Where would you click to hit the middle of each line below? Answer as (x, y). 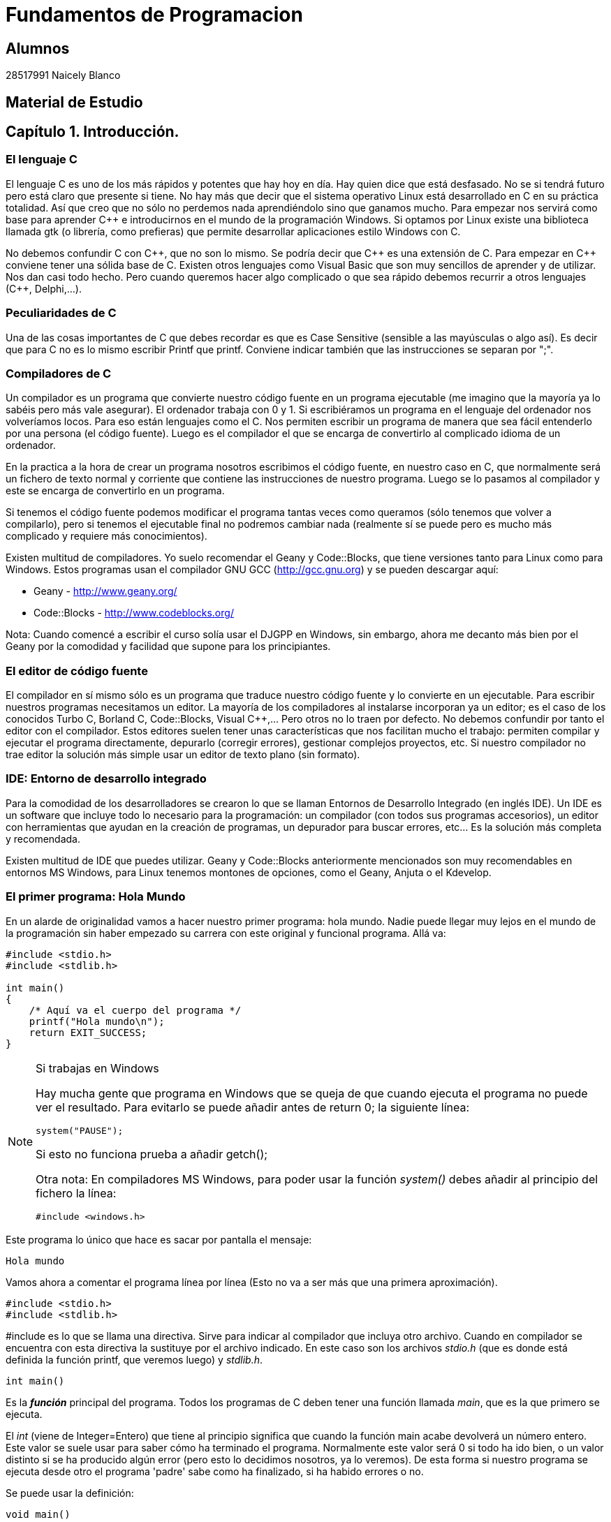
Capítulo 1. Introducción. (93, 132)
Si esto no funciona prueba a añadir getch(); (152, 1154)
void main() (38, 1514)
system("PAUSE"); (80, 1130)
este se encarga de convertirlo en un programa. (115, 491)
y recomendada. (43, 838)
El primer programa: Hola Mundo (96, 897)
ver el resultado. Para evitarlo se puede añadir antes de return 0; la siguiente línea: (253, 1107)
